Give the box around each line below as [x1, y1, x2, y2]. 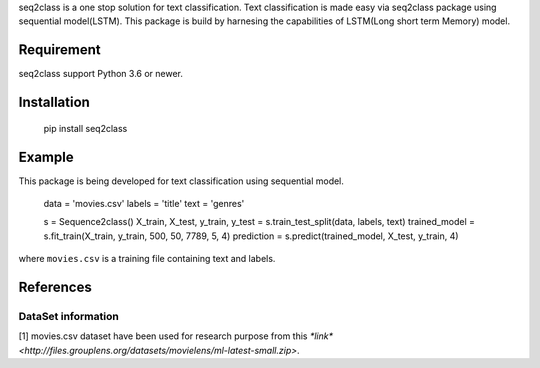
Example [18, 148, 74, 165]
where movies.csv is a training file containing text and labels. [18, 253, 276, 265]
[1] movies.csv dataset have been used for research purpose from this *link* [18, 330, 334, 342]
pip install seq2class [43, 122, 128, 134]
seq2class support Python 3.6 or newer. [18, 68, 184, 80]
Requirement [18, 41, 102, 59]
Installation [18, 94, 90, 111]
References [18, 278, 92, 295]
